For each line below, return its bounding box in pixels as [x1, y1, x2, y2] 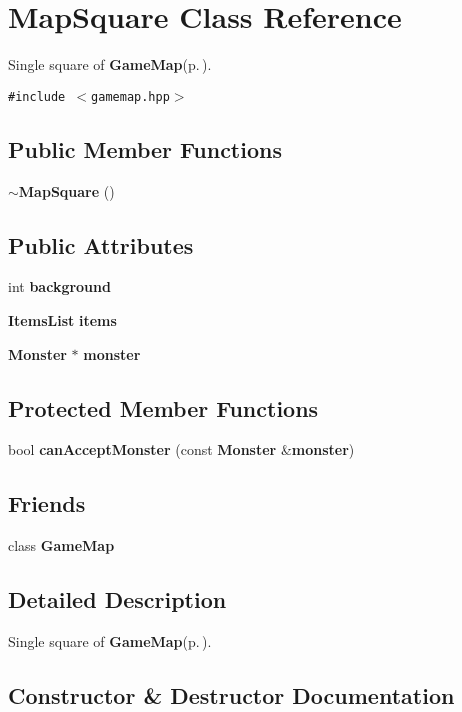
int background [8, 276, 111, 297]
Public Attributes [8, 229, 194, 260]
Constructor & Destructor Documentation [8, 679, 455, 710]
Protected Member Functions [8, 392, 319, 423]
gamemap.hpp [91, 89, 170, 104]
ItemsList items [8, 309, 117, 330]
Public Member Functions [8, 133, 282, 164]
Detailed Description [8, 584, 227, 615]
